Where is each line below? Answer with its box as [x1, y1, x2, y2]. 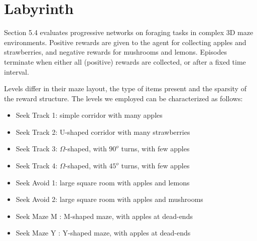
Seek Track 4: [16, 160, 58, 171]
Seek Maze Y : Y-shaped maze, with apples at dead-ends [16, 227, 191, 238]
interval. [4, 66, 29, 77]
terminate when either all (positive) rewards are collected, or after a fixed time [4, 56, 246, 67]
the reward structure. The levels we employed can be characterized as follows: [4, 93, 243, 103]
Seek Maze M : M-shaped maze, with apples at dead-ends [16, 210, 193, 221]
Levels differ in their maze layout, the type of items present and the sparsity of [4, 83, 246, 94]
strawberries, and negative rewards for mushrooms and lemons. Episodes [4, 47, 227, 57]
